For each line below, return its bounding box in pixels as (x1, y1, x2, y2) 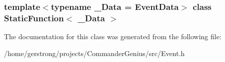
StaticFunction (4, 11, 64, 24)
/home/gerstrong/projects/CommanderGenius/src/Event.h (4, 48, 185, 58)
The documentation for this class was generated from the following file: (4, 31, 221, 42)
